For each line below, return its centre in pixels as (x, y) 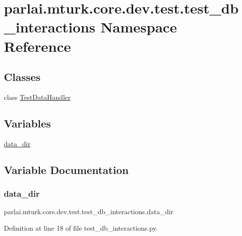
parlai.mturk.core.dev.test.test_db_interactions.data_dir (89, 212)
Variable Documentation (66, 169)
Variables (28, 123)
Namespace (139, 27)
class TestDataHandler (37, 97)
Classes (22, 77)
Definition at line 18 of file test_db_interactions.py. (81, 228)
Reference (38, 46)
